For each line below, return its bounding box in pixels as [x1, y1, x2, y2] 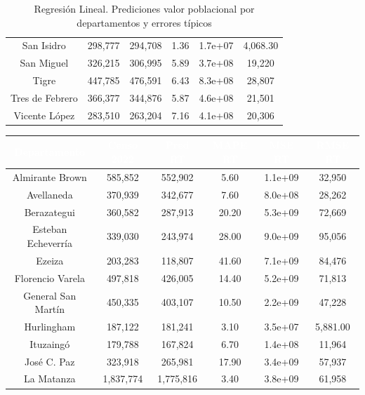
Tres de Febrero [11, 90, 78, 105]
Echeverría [27, 235, 72, 250]
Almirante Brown [12, 169, 87, 184]
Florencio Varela [14, 270, 85, 285]
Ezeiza [36, 253, 64, 267]
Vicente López [13, 107, 75, 122]
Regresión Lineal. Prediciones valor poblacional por [34, 1, 255, 15]
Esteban [32, 222, 67, 236]
